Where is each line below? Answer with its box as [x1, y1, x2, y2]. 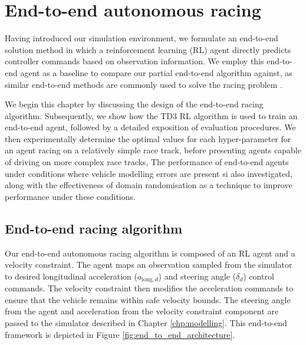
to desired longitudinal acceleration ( [5, 270, 137, 282]
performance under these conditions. [5, 190, 136, 202]
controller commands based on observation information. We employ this [5, 55, 264, 67]
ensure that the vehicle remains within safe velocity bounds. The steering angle [5, 293, 291, 305]
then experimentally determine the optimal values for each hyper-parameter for [5, 132, 291, 144]
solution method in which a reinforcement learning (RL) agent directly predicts [5, 43, 291, 55]
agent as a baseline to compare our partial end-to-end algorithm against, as [20, 66, 292, 78]
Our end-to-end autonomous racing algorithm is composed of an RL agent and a [5, 247, 295, 259]
